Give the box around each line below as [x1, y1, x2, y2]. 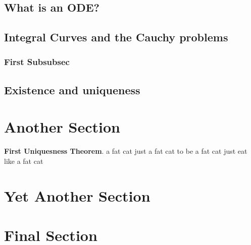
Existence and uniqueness [4, 82, 140, 97]
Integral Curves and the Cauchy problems [4, 29, 228, 45]
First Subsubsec [4, 55, 70, 68]
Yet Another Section [4, 185, 150, 206]
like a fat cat [4, 155, 43, 166]
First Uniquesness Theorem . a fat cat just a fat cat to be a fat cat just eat [4, 146, 247, 156]
